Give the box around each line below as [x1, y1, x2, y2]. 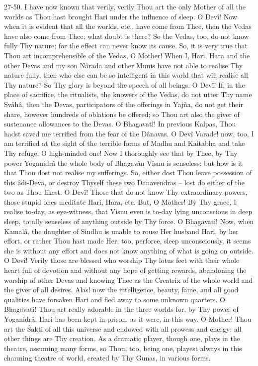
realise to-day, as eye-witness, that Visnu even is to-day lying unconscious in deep [4, 206, 253, 217]
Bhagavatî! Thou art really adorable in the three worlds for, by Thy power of [4, 304, 239, 314]
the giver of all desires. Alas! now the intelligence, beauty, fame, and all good [4, 284, 239, 295]
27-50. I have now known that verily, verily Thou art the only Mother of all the [4, 1, 246, 11]
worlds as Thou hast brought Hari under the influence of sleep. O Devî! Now [4, 11, 237, 21]
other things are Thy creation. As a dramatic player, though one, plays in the [4, 333, 240, 344]
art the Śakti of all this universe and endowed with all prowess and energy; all [4, 323, 242, 334]
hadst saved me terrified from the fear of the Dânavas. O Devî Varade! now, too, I [4, 128, 254, 138]
